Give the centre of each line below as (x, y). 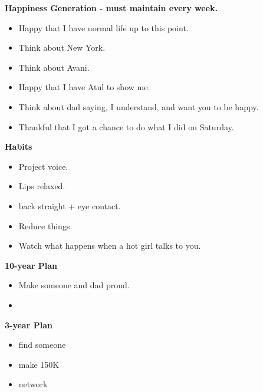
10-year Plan (31, 265)
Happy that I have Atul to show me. (84, 87)
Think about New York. (62, 47)
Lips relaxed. (42, 186)
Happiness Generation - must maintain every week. (111, 8)
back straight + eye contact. (70, 205)
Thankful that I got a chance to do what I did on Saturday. (126, 126)
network (33, 384)
